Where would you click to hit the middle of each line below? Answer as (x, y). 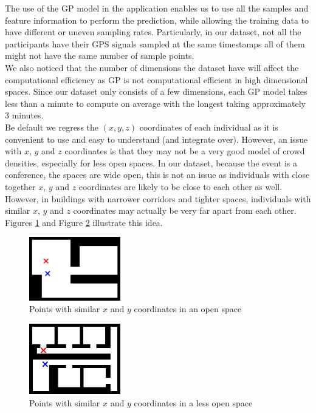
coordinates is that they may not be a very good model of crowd (185, 151)
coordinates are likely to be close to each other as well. (180, 186)
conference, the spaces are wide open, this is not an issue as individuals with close (157, 175)
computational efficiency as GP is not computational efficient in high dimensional (156, 79)
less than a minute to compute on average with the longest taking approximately (155, 103)
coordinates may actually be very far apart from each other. (185, 210)
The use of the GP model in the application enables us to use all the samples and (157, 8)
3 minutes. (24, 115)
